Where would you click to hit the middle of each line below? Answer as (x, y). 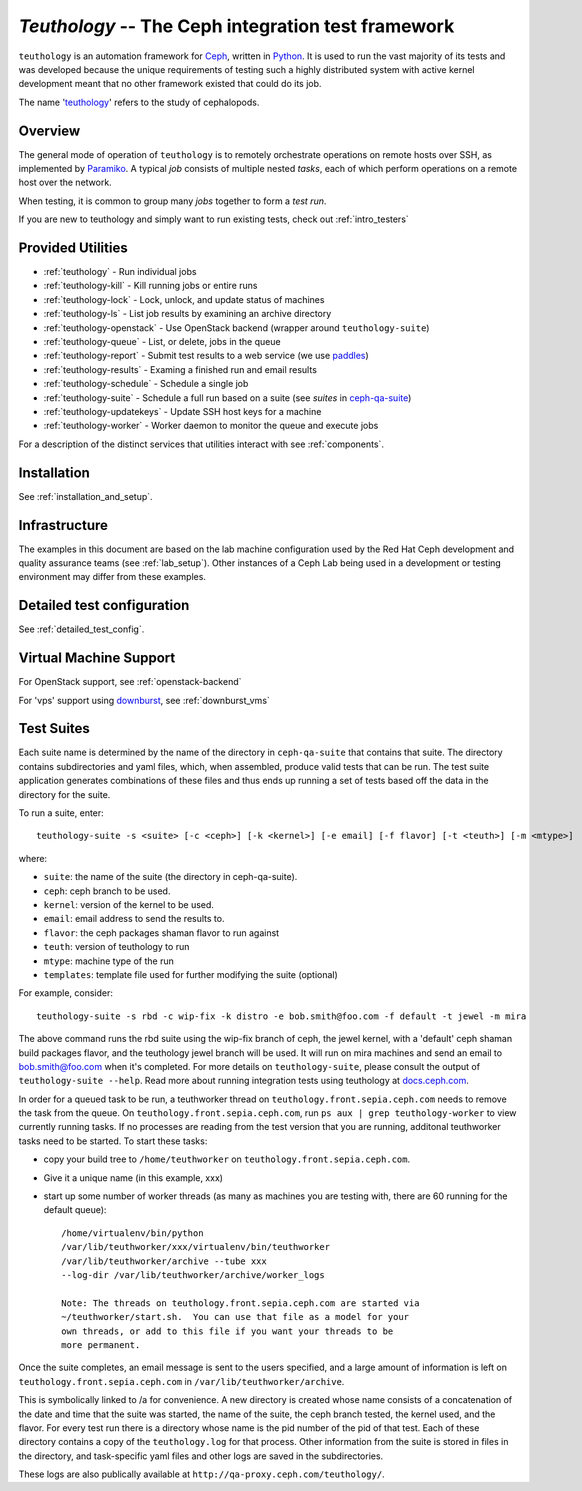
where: (33, 858)
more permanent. (101, 1344)
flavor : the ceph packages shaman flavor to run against (161, 932)
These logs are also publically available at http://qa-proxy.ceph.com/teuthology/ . (201, 1474)
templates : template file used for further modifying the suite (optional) (191, 974)
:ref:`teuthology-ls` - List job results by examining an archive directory (187, 314)
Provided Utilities (73, 248)
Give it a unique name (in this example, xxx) (133, 1177)
